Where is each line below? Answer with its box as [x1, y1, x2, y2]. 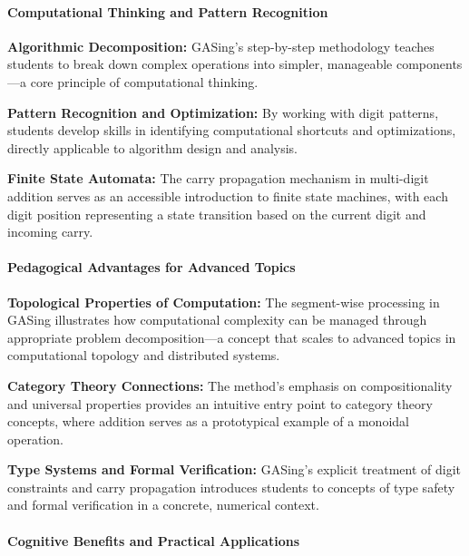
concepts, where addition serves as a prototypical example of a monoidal [7, 412, 409, 431]
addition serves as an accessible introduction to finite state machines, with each [7, 186, 448, 205]
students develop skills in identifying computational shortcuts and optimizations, [7, 121, 456, 140]
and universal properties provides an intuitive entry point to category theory [7, 394, 433, 413]
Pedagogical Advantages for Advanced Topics [7, 258, 296, 277]
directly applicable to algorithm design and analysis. [7, 138, 298, 157]
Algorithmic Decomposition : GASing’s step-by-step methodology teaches [7, 36, 435, 55]
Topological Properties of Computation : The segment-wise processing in [7, 292, 440, 311]
